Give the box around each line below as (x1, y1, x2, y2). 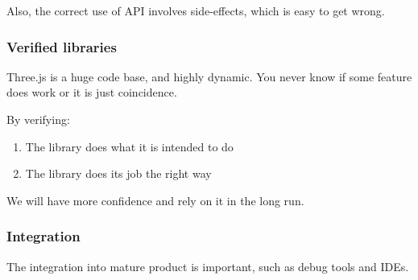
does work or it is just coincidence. (6, 84, 177, 101)
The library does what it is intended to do (25, 138, 234, 154)
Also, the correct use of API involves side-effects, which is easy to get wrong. (6, 2, 385, 19)
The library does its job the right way (25, 165, 212, 182)
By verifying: (6, 111, 70, 127)
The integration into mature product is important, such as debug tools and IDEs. (6, 257, 409, 274)
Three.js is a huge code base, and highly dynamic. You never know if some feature (6, 68, 412, 84)
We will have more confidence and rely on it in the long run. (6, 191, 304, 208)
